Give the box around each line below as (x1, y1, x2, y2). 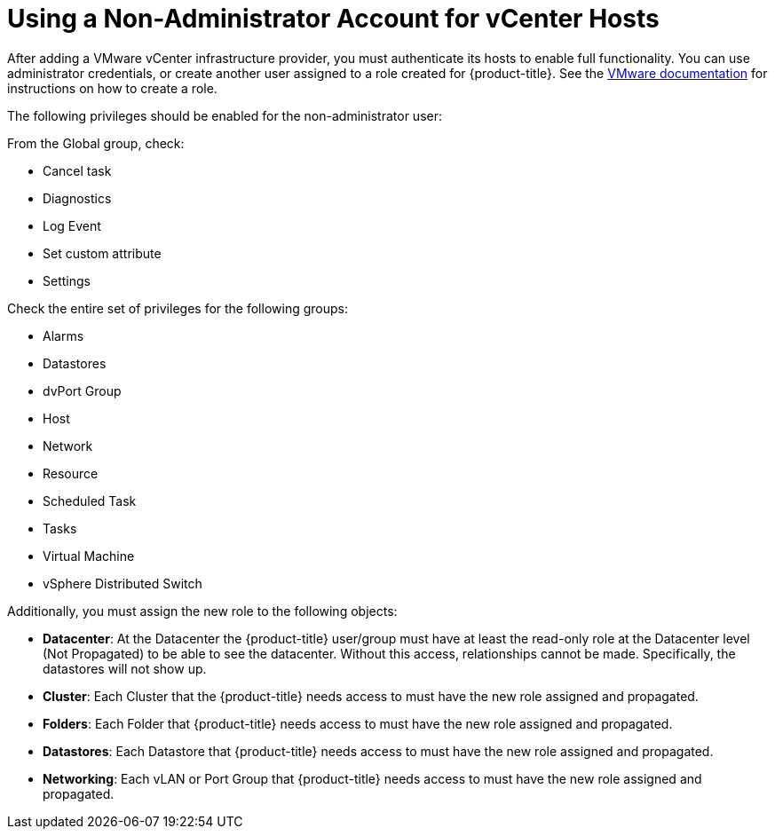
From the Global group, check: (7, 135, 185, 151)
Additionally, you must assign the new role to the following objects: (7, 603, 398, 619)
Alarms (43, 327, 84, 343)
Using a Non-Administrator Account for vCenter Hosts (7, 4, 660, 34)
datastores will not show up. (43, 660, 207, 676)
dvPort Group (43, 383, 122, 398)
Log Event (43, 217, 101, 233)
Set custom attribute (43, 245, 162, 261)
